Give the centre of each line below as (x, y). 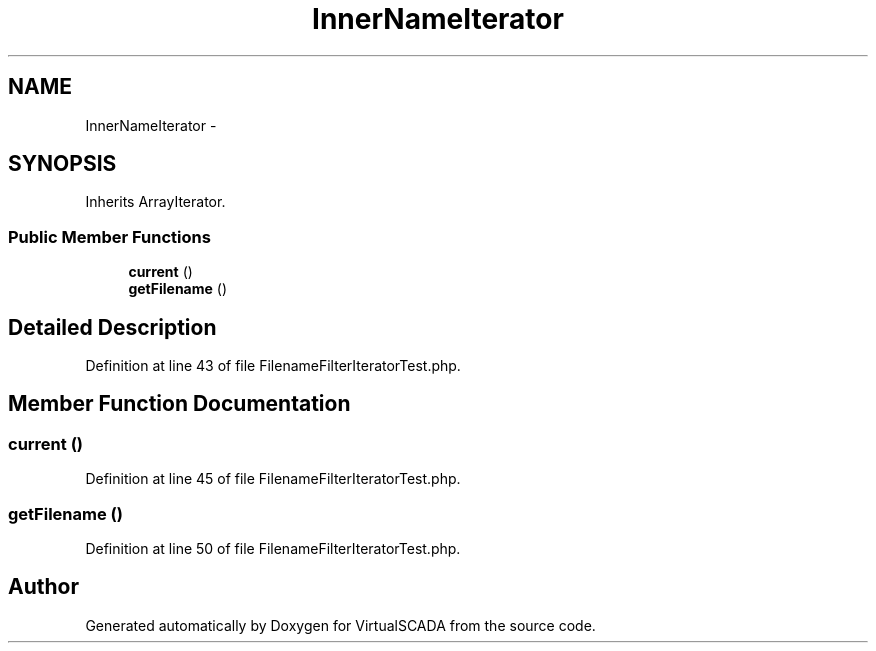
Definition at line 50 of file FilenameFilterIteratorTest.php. (273, 548)
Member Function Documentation (179, 404)
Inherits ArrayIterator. (155, 202)
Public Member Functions (109, 236)
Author (43, 587)
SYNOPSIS (62, 164)
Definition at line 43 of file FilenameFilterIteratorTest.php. (273, 366)
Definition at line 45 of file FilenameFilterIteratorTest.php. (273, 479)
